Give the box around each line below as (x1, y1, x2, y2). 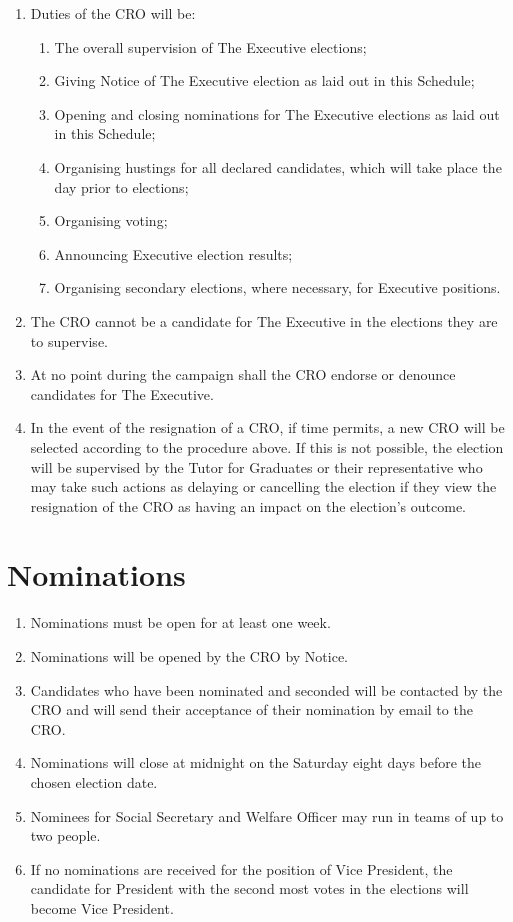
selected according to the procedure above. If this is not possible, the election (30, 436, 504, 457)
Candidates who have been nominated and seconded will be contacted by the (30, 679, 503, 700)
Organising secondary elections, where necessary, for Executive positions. (54, 277, 501, 298)
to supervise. (30, 330, 108, 351)
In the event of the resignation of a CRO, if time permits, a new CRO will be (30, 417, 505, 438)
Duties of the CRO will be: (30, 3, 196, 23)
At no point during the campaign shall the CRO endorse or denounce (30, 364, 456, 385)
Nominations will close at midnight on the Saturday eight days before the (30, 752, 482, 773)
